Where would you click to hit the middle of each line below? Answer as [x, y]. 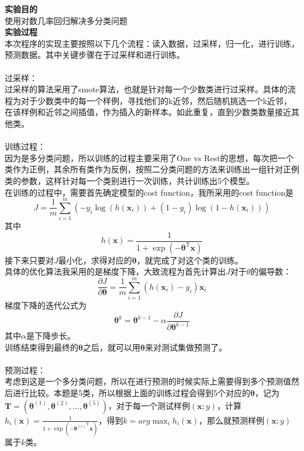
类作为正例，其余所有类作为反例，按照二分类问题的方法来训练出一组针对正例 [152, 169]
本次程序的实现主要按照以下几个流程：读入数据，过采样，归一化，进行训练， [152, 43]
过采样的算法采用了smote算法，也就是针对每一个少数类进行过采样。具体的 [146, 89]
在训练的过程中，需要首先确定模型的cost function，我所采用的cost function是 [149, 192]
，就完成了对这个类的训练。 [190, 260]
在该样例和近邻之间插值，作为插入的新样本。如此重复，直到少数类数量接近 [148, 112]
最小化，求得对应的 [95, 260]
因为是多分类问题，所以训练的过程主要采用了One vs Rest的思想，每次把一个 [149, 157]
